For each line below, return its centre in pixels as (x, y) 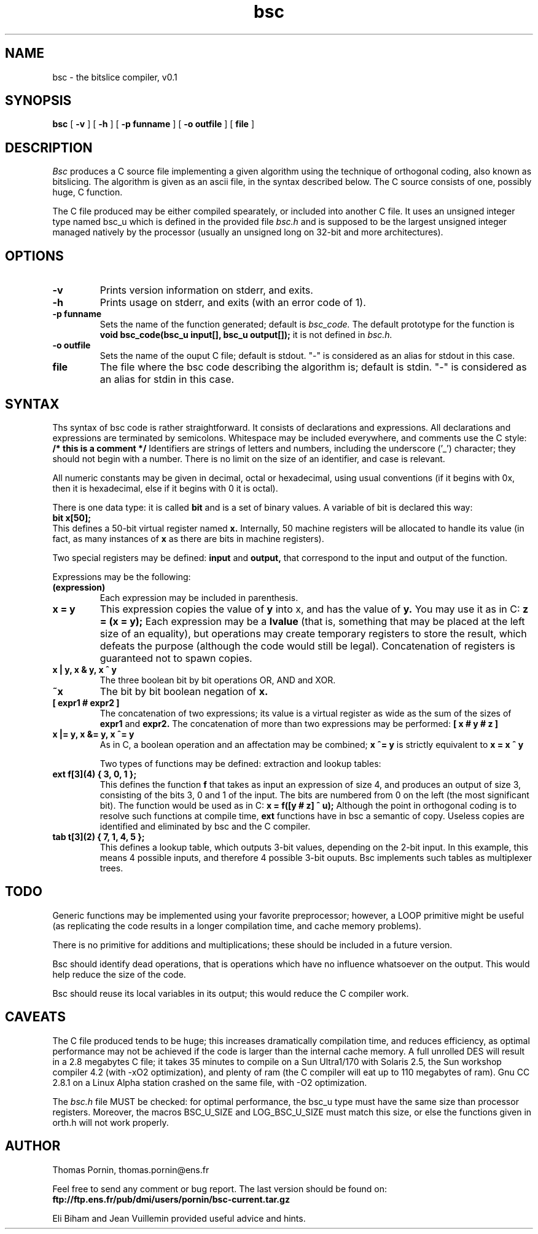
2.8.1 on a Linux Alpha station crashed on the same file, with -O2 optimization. (210, 1082)
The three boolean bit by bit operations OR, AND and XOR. (218, 680)
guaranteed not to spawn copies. (176, 658)
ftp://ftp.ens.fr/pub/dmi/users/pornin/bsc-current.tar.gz (171, 1199)
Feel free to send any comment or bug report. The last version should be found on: (220, 1189)
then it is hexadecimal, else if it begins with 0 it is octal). (165, 488)
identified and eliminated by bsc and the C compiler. (205, 826)
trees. (111, 868)
